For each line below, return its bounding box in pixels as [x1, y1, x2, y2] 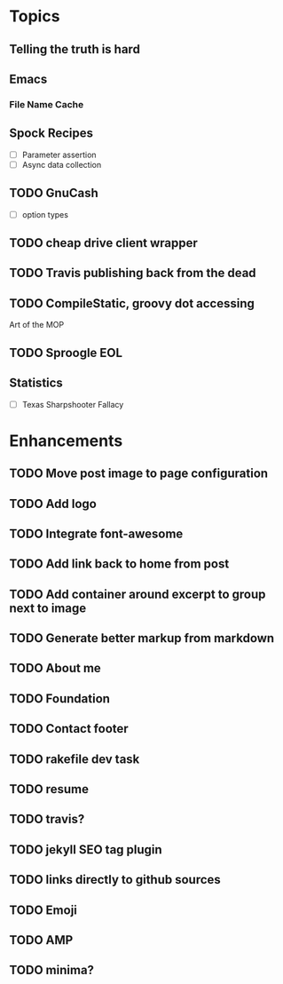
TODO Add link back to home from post [9, 557, 230, 572]
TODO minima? [9, 963, 95, 978]
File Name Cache [9, 98, 84, 110]
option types [21, 209, 69, 219]
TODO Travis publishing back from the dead [9, 266, 256, 281]
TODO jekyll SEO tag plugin [9, 842, 162, 857]
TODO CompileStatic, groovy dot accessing [9, 296, 255, 311]
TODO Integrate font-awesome [9, 526, 184, 541]
